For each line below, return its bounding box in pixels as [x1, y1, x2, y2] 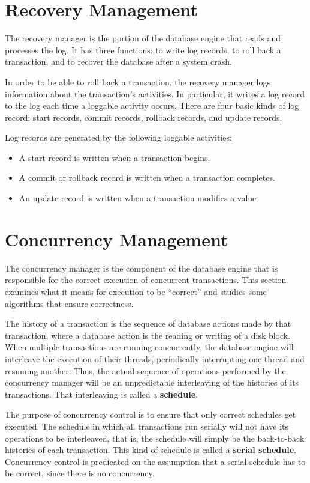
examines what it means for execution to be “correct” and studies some [5, 285, 267, 297]
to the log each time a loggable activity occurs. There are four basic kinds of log [5, 99, 299, 112]
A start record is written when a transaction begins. [19, 151, 210, 163]
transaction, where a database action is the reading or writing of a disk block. [5, 329, 291, 341]
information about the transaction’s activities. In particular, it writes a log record [5, 87, 305, 100]
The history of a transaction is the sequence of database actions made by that [5, 317, 291, 330]
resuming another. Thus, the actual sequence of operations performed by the [5, 364, 286, 377]
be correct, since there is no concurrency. [5, 467, 155, 479]
